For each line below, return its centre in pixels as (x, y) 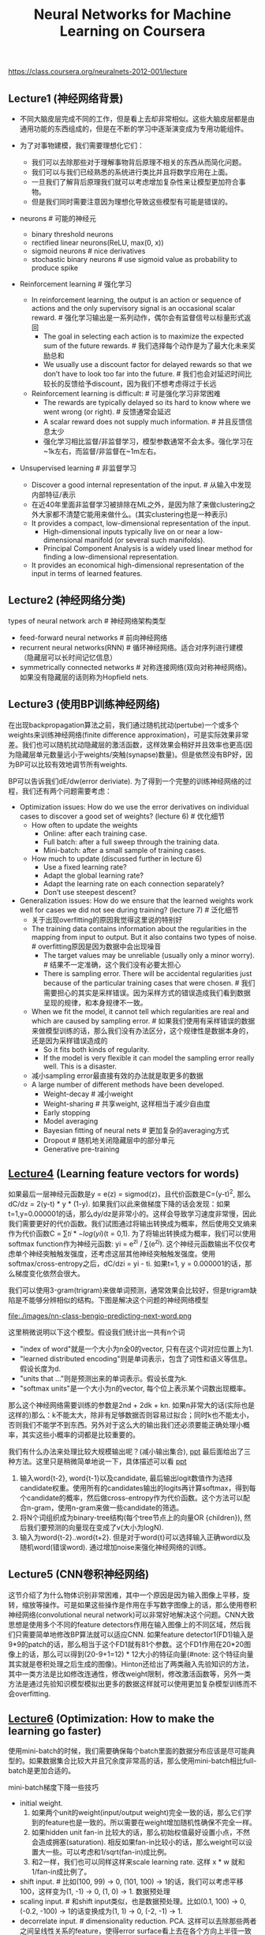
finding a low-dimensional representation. (111, 557)
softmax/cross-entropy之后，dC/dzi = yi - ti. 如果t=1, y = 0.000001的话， (127, 1263)
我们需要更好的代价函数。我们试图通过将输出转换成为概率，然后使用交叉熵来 (132, 1224)
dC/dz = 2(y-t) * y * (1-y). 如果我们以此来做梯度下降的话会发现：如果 (119, 1204)
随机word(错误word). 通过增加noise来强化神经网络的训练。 (115, 1547)
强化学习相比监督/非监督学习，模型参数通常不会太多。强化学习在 (148, 441)
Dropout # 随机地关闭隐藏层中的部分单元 (109, 1140)
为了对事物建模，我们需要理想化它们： (82, 145)
